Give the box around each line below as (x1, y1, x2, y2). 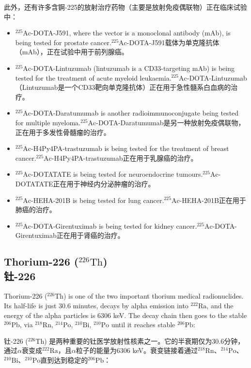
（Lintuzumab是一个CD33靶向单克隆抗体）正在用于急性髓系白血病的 (15, 82, 231, 92)
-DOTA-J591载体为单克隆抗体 (126, 37, 220, 47)
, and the (206, 301, 234, 311)
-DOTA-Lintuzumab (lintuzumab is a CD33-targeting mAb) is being (31, 63, 235, 73)
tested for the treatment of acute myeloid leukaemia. (15, 72, 172, 83)
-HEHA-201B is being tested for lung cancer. (31, 195, 164, 205)
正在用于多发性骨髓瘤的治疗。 (15, 127, 110, 137)
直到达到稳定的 (40, 355, 88, 365)
